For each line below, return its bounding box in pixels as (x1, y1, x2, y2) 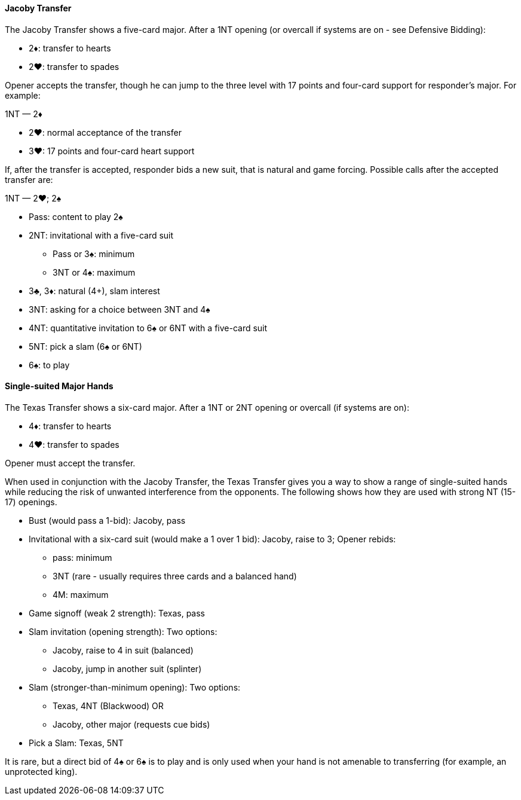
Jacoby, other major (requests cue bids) (53, 719, 210, 729)
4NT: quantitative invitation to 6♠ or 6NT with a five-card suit (29, 322, 268, 333)
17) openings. (5, 496, 57, 507)
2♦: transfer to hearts (29, 42, 111, 53)
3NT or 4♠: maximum (53, 267, 136, 277)
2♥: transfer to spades (29, 61, 119, 72)
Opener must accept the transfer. (5, 457, 136, 468)
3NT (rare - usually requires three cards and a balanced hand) (53, 570, 297, 581)
